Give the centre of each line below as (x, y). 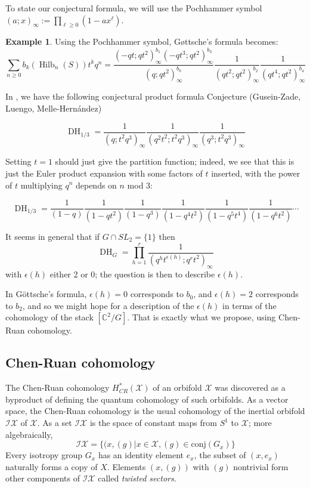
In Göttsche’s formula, (46, 294)
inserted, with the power (256, 173)
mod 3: (140, 185)
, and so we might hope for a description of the (108, 305)
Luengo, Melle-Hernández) (54, 108)
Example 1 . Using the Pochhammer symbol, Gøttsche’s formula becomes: (142, 41)
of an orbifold (177, 387)
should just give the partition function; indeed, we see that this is (175, 161)
